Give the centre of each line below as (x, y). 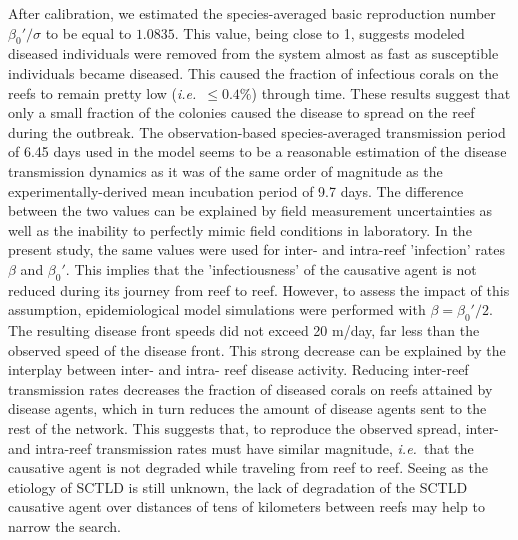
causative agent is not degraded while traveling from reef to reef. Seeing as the (248, 467)
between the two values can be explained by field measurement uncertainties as (250, 210)
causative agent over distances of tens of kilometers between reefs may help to (246, 506)
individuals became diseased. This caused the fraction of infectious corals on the (253, 72)
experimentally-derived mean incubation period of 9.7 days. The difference (236, 190)
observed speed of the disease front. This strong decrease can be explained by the (257, 349)
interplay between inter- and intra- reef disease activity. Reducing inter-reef (238, 369)
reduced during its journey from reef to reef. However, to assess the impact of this (259, 289)
